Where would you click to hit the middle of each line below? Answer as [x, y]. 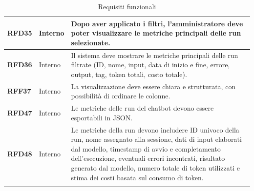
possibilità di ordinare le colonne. [121, 96]
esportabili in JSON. [102, 117]
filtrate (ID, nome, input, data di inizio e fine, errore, [150, 65]
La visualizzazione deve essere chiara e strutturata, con [153, 86]
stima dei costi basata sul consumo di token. [137, 177]
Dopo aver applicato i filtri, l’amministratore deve [157, 23]
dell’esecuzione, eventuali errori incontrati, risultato [148, 158]
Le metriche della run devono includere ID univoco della [155, 129]
